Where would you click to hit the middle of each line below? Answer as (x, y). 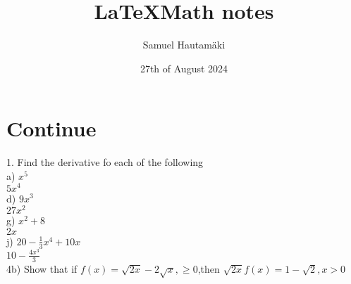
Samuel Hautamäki (184, 45)
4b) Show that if (42, 268)
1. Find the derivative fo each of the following (105, 162)
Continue (51, 128)
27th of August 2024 (184, 68)
